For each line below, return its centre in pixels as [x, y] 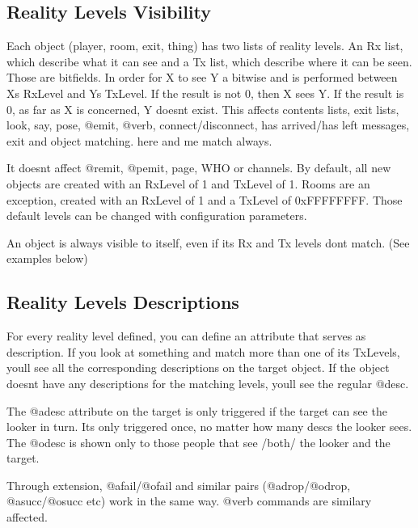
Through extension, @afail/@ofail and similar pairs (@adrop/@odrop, [179, 485]
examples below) [47, 258]
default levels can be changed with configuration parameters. [157, 215]
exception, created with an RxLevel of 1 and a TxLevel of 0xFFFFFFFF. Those [205, 199]
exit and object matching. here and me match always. [139, 140]
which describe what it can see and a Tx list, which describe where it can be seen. [209, 61]
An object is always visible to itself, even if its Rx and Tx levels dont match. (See [208, 242]
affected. [27, 517]
